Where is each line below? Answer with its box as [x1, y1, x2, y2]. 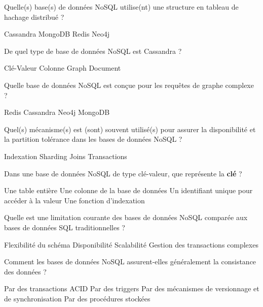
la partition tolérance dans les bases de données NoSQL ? [4, 134, 182, 144]
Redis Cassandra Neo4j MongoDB [4, 107, 110, 117]
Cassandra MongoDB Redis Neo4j [4, 28, 110, 39]
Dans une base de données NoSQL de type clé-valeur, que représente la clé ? [4, 168, 242, 178]
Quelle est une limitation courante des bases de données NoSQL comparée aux [4, 212, 248, 223]
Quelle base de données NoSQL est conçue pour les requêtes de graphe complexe [4, 79, 254, 90]
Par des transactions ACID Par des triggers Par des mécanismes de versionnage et [4, 283, 259, 294]
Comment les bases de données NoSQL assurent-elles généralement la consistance [4, 256, 256, 267]
